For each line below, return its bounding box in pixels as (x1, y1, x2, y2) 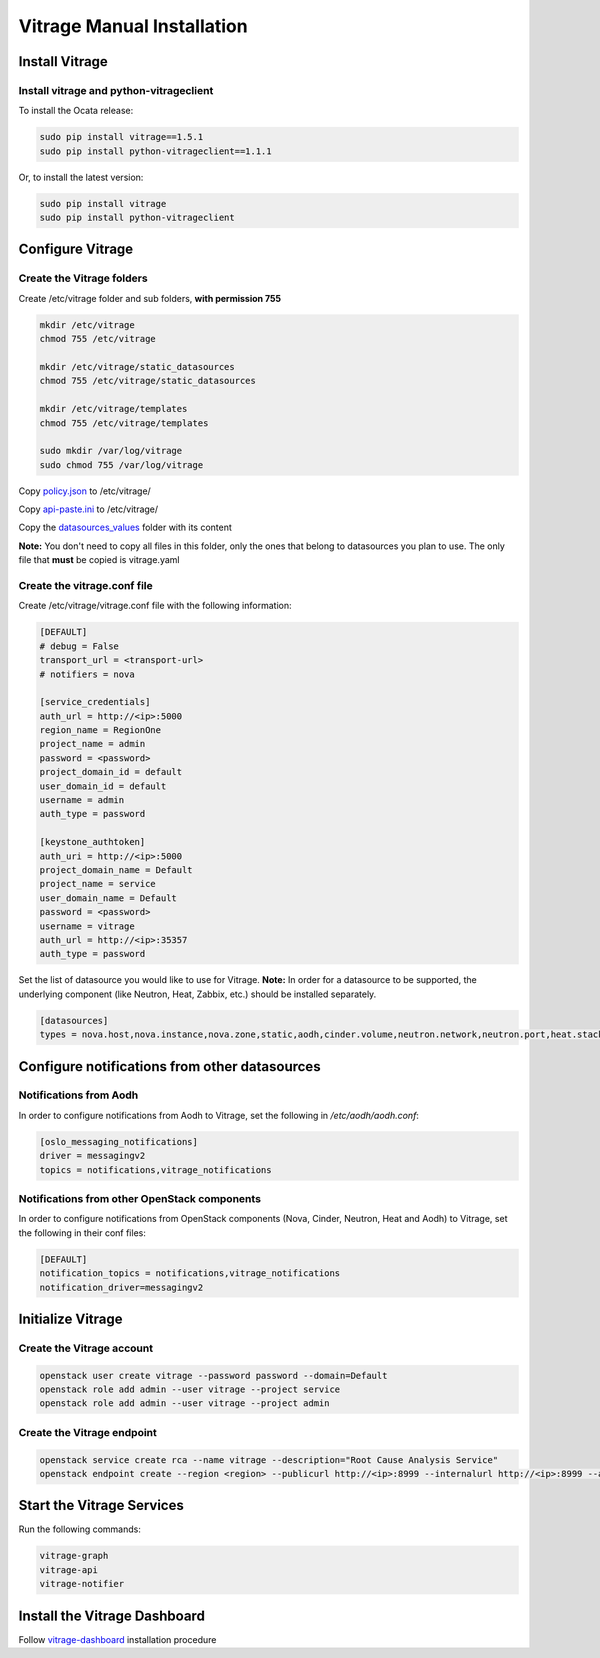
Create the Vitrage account (18, 1341, 154, 1355)
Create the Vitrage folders (18, 271, 149, 285)
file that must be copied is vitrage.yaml (18, 554, 180, 566)
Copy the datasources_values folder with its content (18, 521, 232, 534)
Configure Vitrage (18, 241, 134, 258)
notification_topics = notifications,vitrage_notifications (39, 1268, 341, 1279)
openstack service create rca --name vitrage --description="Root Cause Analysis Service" (39, 1454, 499, 1465)
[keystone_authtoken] (39, 836, 146, 848)
